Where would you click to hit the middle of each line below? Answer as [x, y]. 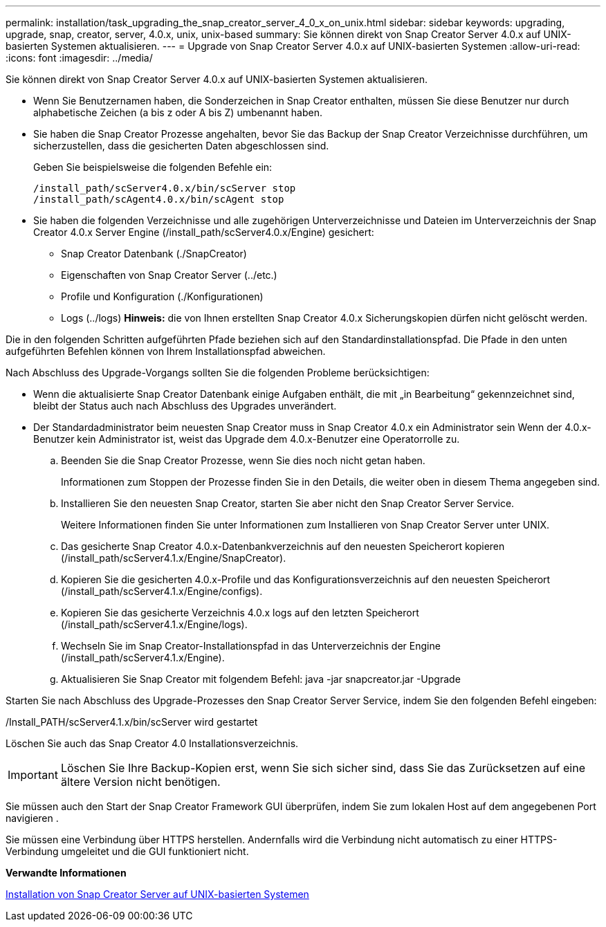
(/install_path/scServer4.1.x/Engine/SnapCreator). [174, 558]
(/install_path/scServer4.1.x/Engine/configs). [162, 591]
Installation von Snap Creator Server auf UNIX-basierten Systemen [157, 894]
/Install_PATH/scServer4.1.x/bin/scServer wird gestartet [132, 722]
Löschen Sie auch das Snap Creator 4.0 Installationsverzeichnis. [152, 743]
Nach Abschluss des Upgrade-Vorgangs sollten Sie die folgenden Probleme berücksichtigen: [218, 373]
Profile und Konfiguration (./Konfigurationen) [162, 296]
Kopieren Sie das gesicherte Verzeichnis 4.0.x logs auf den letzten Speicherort [240, 613]
